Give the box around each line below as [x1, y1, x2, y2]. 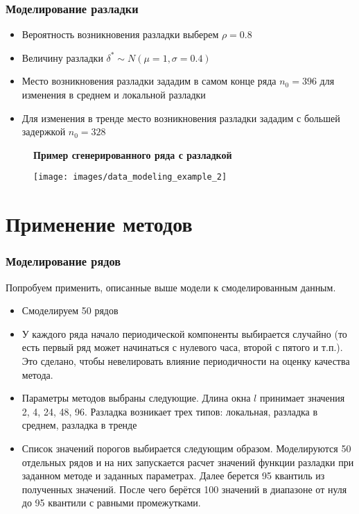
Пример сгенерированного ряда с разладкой [33, 147, 232, 162]
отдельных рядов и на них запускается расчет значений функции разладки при [21, 454, 354, 469]
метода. [21, 367, 53, 382]
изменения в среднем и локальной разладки [21, 87, 206, 101]
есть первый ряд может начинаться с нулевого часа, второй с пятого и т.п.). [21, 340, 343, 354]
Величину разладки [21, 50, 103, 65]
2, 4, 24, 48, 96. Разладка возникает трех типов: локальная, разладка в [21, 404, 318, 418]
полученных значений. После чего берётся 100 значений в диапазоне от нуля [21, 481, 347, 496]
